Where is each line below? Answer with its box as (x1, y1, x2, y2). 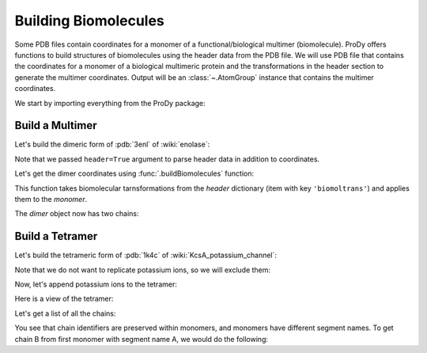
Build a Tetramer (14, 230, 98, 243)
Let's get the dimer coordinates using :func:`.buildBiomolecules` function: (14, 169, 255, 178)
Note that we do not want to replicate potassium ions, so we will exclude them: (14, 265, 271, 275)
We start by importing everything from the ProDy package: (14, 98, 206, 108)
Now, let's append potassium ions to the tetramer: (14, 279, 177, 289)
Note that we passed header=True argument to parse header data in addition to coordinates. (14, 154, 320, 164)
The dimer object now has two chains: (14, 209, 139, 218)
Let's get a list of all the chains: (14, 309, 116, 318)
